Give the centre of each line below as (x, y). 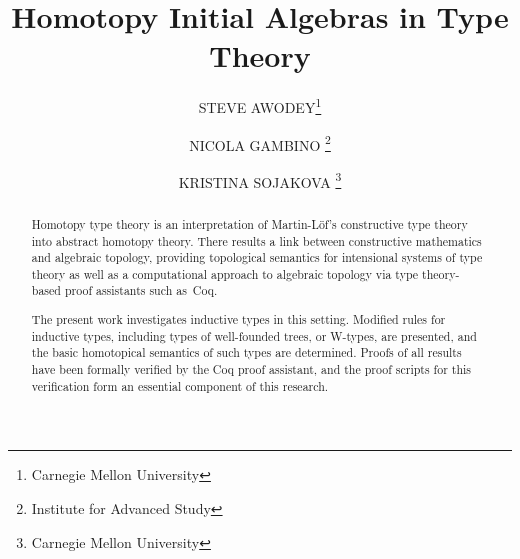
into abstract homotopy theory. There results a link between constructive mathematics (256, 240)
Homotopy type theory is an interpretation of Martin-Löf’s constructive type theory (249, 223)
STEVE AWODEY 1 (260, 105)
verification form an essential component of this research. (180, 385)
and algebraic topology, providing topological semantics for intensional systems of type (257, 257)
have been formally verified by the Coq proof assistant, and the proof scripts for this (251, 369)
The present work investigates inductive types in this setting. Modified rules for (238, 319)
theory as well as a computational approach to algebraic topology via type (225, 273)
